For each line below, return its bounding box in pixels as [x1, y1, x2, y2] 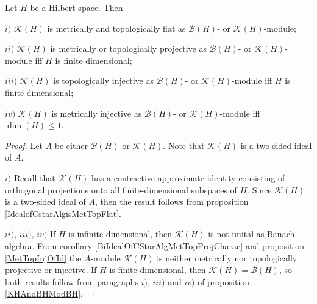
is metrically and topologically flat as [47, 21, 186, 34]
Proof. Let [5, 139, 43, 151]
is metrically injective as [51, 106, 142, 119]
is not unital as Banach [208, 227, 295, 240]
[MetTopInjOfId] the [5, 251, 82, 264]
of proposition [198, 275, 250, 288]
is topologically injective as [53, 74, 154, 87]
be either [54, 139, 88, 151]
